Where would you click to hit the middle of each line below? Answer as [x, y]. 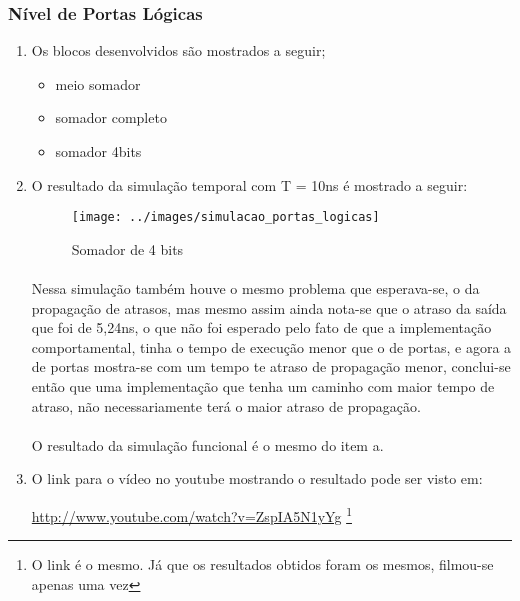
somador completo [111, 117]
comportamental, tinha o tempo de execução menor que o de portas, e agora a [271, 346]
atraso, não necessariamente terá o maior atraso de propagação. [226, 405]
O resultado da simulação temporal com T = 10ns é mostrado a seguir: [249, 184]
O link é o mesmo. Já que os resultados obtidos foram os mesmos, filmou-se [262, 564]
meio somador [98, 83]
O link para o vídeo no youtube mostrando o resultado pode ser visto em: [257, 478]
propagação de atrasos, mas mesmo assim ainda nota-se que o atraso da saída [269, 307]
